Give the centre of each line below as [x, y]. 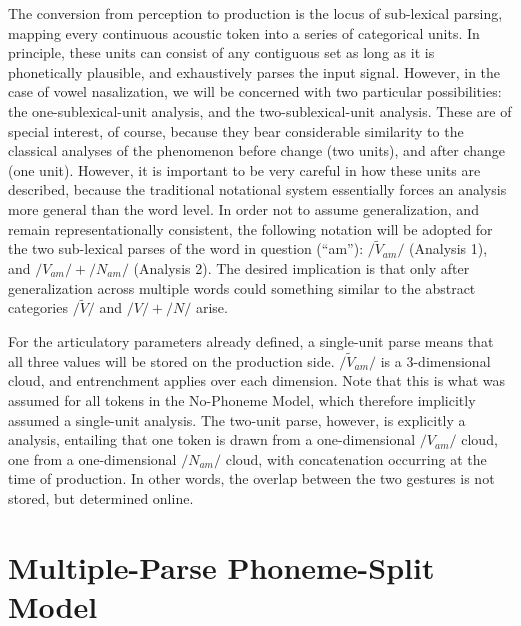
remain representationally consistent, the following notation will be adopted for [250, 228]
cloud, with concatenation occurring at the [356, 458]
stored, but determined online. [101, 497]
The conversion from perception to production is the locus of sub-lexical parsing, [255, 13]
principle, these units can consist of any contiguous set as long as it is [221, 52]
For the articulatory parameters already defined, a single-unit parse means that [251, 340]
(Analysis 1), [448, 248]
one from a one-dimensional [92, 458]
